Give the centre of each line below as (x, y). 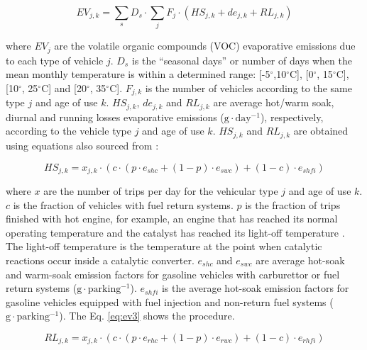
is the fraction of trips (293, 204)
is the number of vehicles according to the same (248, 87)
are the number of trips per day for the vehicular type (161, 190)
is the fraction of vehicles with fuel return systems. (123, 204)
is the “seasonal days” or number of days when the (242, 60)
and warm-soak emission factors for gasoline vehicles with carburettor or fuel (173, 274)
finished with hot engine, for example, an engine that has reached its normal (172, 219)
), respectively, (292, 117)
